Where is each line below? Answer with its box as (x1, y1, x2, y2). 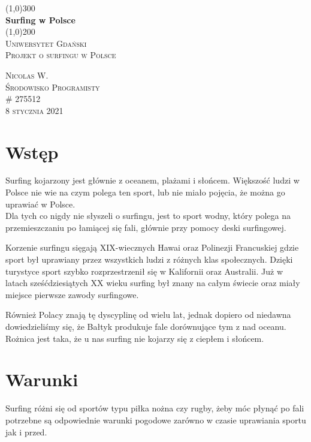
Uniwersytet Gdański (5, 37, 87, 49)
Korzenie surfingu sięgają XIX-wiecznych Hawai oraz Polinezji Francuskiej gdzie (5, 241, 299, 254)
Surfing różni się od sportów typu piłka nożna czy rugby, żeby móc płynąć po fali (5, 402, 304, 414)
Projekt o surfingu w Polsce (5, 49, 116, 61)
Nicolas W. (5, 68, 49, 81)
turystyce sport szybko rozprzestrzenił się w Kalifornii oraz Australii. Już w (5, 264, 283, 277)
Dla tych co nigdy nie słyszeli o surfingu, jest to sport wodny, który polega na (5, 209, 291, 222)
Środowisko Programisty (5, 80, 100, 93)
